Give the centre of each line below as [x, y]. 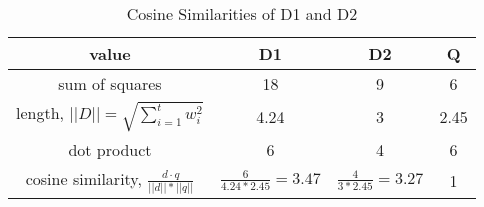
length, [40, 113]
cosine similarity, [83, 178]
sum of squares [110, 83]
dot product [110, 149]
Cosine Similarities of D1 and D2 [242, 13]
